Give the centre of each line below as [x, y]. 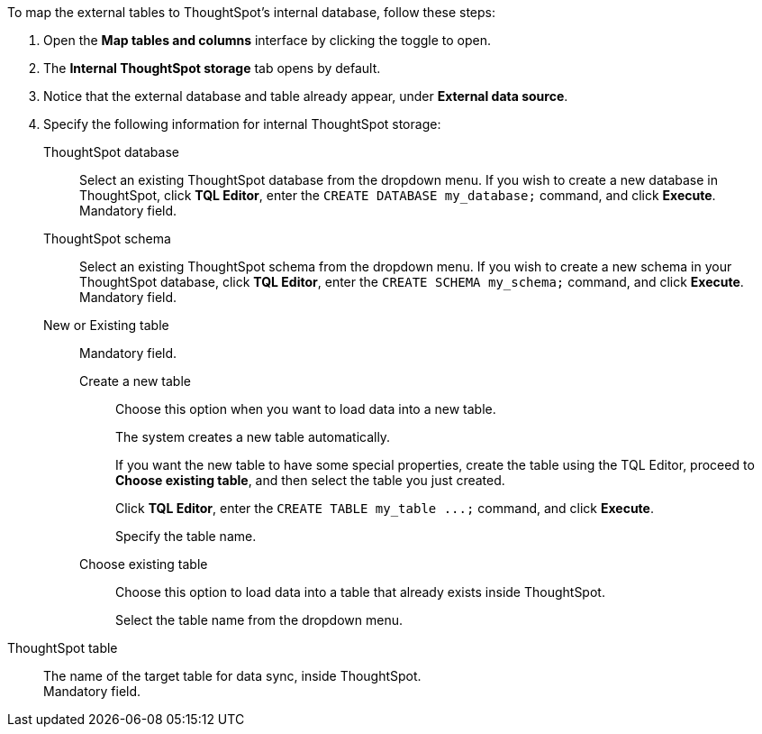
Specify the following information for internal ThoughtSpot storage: [242, 124]
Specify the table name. [186, 536]
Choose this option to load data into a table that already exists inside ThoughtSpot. [360, 592]
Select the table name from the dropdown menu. [259, 620]
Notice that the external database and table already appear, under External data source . [306, 96]
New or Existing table [106, 325]
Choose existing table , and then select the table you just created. [310, 480]
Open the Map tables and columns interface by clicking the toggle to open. [268, 40]
